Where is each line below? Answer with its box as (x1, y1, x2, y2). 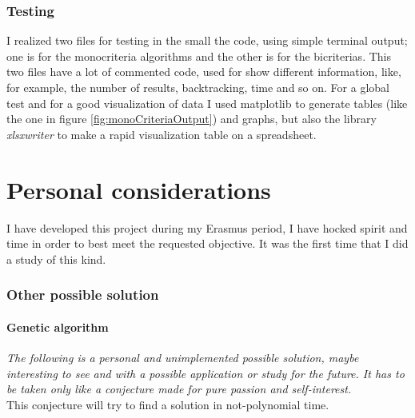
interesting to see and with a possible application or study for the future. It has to (6, 364, 405, 381)
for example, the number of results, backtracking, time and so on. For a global (6, 79, 389, 95)
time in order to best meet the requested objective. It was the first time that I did (6, 235, 409, 252)
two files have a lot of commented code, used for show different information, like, (6, 63, 401, 80)
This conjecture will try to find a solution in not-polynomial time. (6, 396, 329, 412)
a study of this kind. (6, 250, 106, 267)
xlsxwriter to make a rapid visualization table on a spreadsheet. (6, 125, 317, 142)
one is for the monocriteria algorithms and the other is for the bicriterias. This (6, 47, 391, 64)
